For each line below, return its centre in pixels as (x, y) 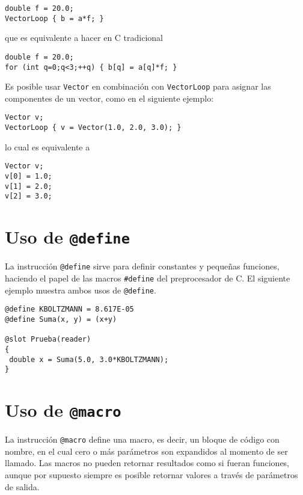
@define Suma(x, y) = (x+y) (61, 319)
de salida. (22, 486)
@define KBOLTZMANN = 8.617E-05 (69, 309)
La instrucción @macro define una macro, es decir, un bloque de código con (142, 439)
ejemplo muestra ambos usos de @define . (81, 290)
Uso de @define (67, 237)
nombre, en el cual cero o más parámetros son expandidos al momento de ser (146, 451)
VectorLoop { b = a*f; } (54, 18)
